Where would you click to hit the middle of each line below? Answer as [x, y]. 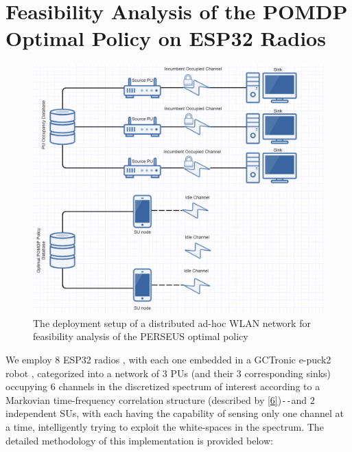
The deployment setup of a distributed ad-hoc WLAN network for [172, 323]
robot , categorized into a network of [83, 373]
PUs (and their [202, 373]
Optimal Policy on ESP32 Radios [166, 38]
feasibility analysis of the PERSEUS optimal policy [141, 336]
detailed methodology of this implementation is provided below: [139, 440]
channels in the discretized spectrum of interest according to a [189, 386]
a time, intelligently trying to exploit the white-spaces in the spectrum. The [165, 427]
